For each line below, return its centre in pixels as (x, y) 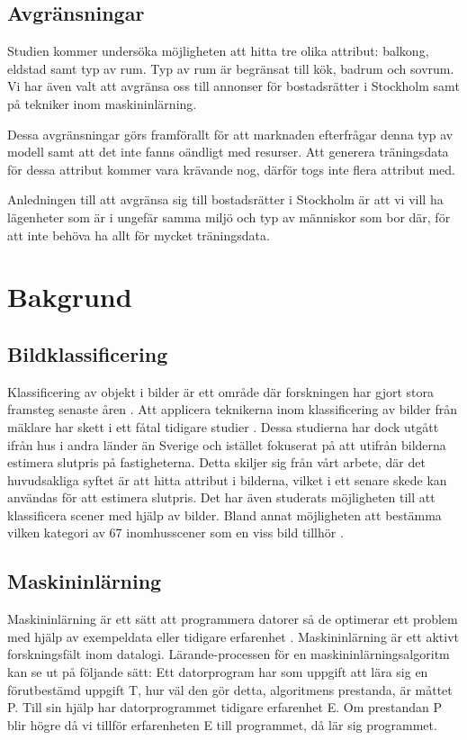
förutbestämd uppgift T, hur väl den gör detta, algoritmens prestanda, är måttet (230, 689)
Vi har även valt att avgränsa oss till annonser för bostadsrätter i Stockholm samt (233, 86)
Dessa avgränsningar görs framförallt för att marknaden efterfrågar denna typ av (230, 134)
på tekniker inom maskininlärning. (102, 103)
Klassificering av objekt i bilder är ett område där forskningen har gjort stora (220, 391)
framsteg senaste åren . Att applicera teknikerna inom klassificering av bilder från (232, 409)
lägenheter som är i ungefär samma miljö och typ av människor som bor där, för (229, 217)
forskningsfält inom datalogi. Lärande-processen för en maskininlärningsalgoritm (229, 654)
